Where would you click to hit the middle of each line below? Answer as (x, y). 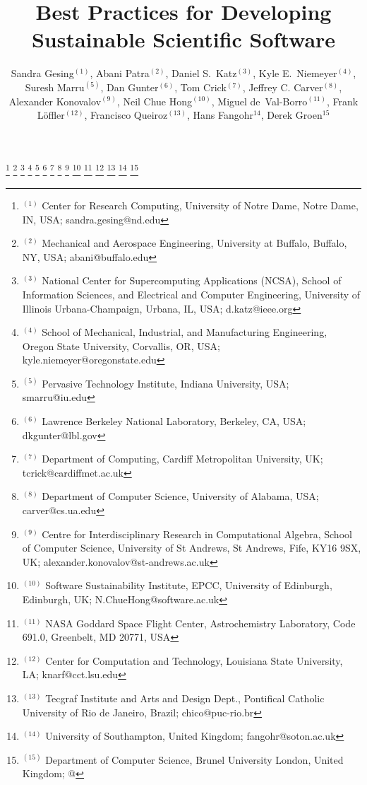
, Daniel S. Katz (201, 73)
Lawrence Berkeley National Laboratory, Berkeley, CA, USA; (174, 421)
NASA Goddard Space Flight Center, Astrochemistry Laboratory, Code (200, 623)
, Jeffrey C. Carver (283, 87)
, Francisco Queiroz (126, 115)
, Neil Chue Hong (155, 101)
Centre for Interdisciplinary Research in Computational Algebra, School (197, 534)
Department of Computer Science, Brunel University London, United (194, 759)
